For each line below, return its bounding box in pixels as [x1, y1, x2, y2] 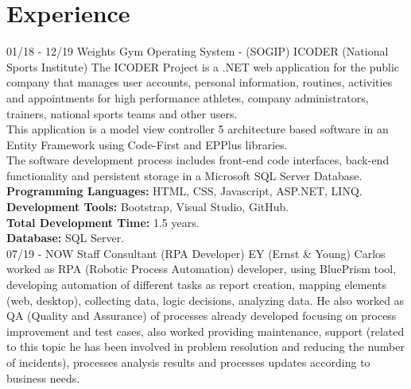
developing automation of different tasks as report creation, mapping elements [6, 276, 387, 293]
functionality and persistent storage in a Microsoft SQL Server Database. [6, 167, 363, 183]
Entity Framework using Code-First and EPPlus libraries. [6, 136, 288, 152]
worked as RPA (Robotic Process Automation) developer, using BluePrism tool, [6, 260, 397, 277]
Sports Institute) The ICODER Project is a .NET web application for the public [6, 58, 400, 75]
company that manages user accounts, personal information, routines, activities [6, 74, 393, 91]
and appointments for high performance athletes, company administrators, [6, 89, 369, 106]
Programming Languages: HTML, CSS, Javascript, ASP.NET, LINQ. [6, 183, 363, 199]
